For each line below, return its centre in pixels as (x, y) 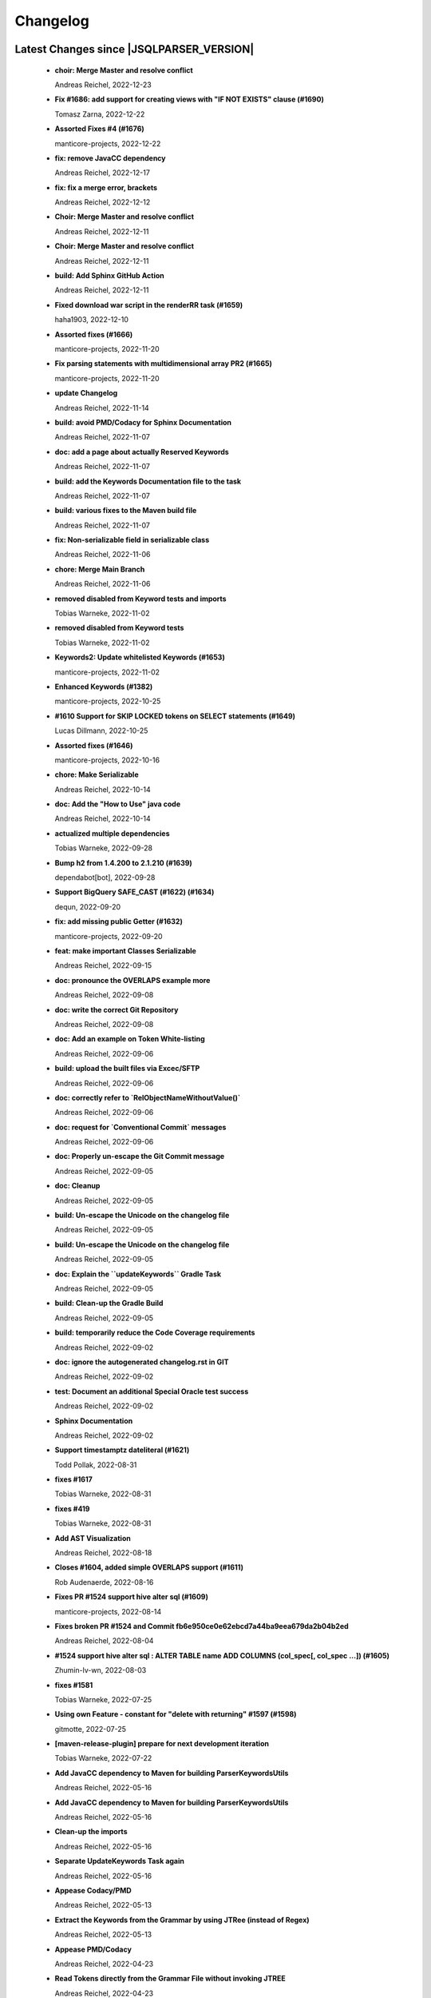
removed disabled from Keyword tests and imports (140, 599)
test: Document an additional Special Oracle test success (152, 1391)
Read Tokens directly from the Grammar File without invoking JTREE (170, 1979)
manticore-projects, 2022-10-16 (107, 760)
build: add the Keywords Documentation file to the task (148, 481)
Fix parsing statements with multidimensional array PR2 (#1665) (164, 364)
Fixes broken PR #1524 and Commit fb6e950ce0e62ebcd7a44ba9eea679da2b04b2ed (202, 1626)
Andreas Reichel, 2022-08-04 (104, 1641)
